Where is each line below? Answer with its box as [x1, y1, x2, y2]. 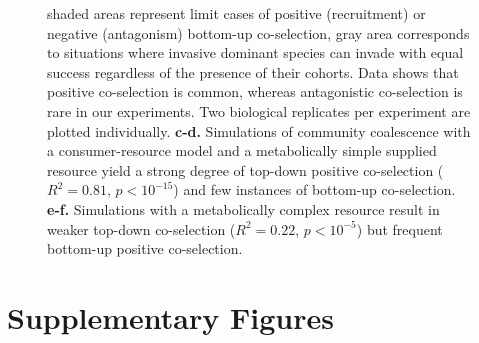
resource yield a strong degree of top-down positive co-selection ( [47, 159, 444, 180]
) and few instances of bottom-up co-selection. [173, 179, 456, 200]
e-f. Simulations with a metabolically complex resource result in [47, 198, 440, 219]
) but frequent [356, 218, 443, 239]
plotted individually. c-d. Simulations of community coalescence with [47, 120, 471, 141]
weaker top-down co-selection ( [47, 218, 236, 239]
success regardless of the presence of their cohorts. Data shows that [47, 61, 459, 82]
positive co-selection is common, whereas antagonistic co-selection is [47, 81, 463, 102]
